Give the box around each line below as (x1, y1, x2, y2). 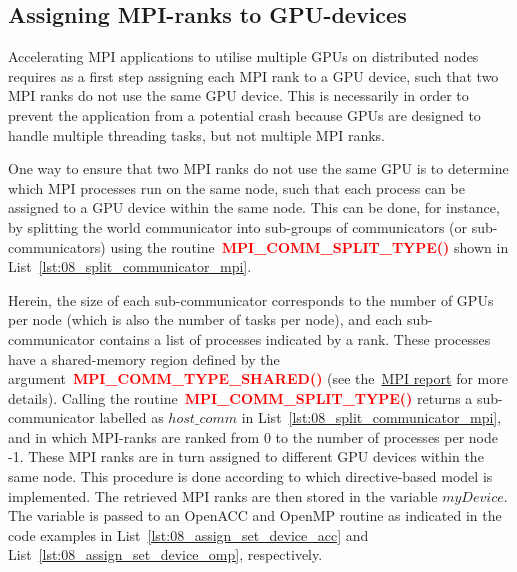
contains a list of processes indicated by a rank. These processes (99, 328, 491, 349)
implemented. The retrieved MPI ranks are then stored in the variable (8, 485, 438, 506)
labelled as (99, 407, 164, 428)
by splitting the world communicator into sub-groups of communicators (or (8, 216, 468, 237)
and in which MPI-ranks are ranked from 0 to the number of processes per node (8, 426, 498, 447)
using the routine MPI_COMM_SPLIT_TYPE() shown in (110, 236, 509, 257)
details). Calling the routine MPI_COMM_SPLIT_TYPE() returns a (8, 387, 473, 408)
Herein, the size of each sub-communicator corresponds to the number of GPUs (8, 289, 494, 310)
